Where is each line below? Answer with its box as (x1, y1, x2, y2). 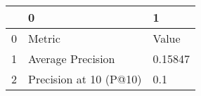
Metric (28, 30, 60, 46)
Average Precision (28, 50, 115, 67)
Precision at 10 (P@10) (28, 71, 142, 87)
